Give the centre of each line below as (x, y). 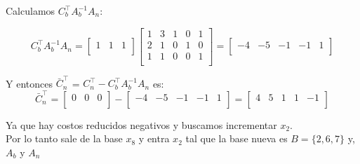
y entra (154, 138)
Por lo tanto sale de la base (64, 138)
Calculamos (31, 11)
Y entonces (29, 83)
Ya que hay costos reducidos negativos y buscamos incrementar (141, 124)
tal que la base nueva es (236, 138)
